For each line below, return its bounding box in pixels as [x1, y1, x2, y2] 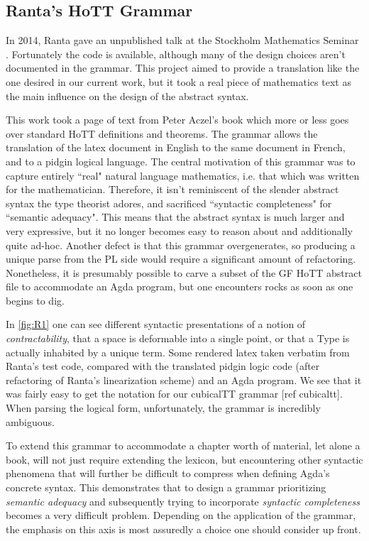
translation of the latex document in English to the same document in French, [6, 140, 346, 155]
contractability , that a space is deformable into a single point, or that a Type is [6, 331, 350, 346]
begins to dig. [6, 293, 65, 307]
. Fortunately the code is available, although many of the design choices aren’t [6, 46, 346, 61]
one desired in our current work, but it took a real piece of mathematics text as [6, 74, 351, 89]
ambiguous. [6, 414, 55, 429]
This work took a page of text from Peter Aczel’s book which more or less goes [6, 112, 349, 127]
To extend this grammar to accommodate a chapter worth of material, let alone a [6, 438, 360, 453]
